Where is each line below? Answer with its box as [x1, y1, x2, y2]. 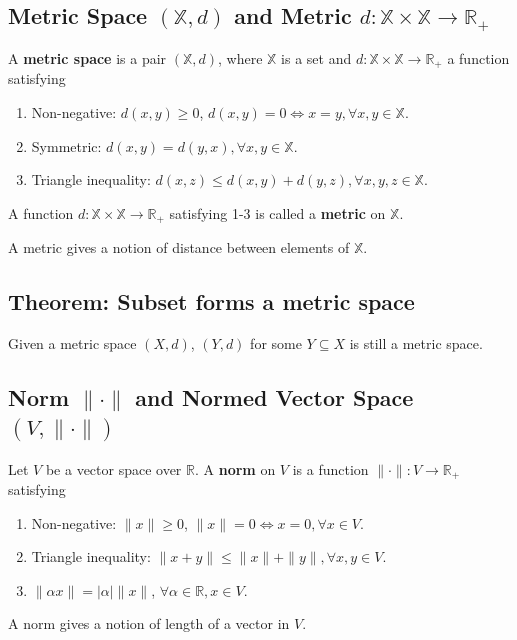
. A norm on [194, 458, 276, 479]
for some [250, 333, 302, 354]
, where [218, 47, 263, 68]
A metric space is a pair [8, 47, 167, 68]
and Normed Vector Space [135, 382, 414, 413]
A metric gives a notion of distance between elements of [8, 237, 350, 258]
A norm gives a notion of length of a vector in [8, 613, 290, 634]
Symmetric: [31, 135, 102, 156]
